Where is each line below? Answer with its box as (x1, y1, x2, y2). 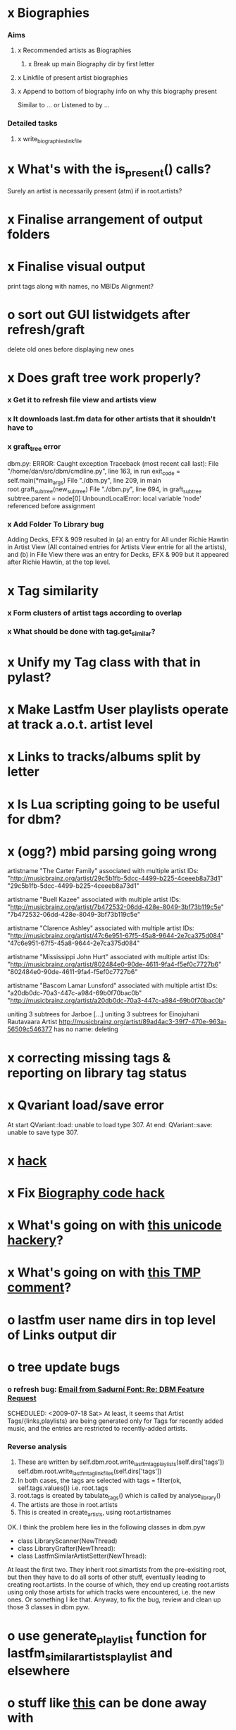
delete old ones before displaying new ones (7, 345, 135, 354)
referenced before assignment (7, 502, 96, 510)
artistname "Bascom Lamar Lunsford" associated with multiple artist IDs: (7, 981, 218, 990)
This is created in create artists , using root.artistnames (17, 1508, 171, 1518)
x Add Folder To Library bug (7, 519, 104, 529)
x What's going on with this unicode (7, 1218, 222, 1233)
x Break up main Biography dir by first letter (27, 60, 155, 68)
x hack (7, 1153, 47, 1169)
